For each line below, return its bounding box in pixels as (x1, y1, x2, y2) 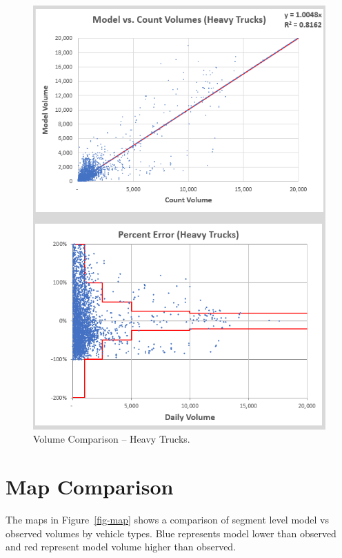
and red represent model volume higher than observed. (6, 539, 237, 554)
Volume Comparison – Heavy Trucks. (33, 432, 190, 446)
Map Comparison (6, 472, 174, 501)
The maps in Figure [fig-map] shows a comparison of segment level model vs (6, 512, 329, 526)
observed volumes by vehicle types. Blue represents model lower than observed (6, 526, 336, 540)
